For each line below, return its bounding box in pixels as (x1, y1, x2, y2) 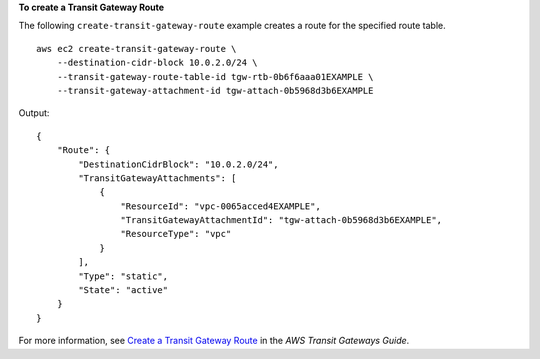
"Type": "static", (78, 270, 169, 282)
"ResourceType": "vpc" (120, 228, 232, 240)
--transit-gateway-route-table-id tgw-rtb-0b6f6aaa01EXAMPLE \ (56, 71, 374, 82)
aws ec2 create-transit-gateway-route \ (36, 43, 237, 54)
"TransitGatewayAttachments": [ (78, 172, 237, 184)
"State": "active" (78, 285, 169, 296)
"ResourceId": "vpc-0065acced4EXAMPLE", (120, 200, 322, 212)
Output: (18, 107, 50, 119)
